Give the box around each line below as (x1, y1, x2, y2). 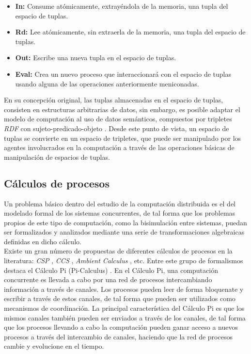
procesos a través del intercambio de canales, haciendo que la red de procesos (4, 331, 233, 341)
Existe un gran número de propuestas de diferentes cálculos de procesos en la (4, 246, 233, 256)
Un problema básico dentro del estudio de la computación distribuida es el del (4, 198, 235, 208)
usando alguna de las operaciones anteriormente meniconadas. (15, 78, 199, 88)
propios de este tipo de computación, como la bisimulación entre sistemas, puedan (4, 217, 247, 227)
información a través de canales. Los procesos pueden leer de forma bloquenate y (4, 284, 244, 294)
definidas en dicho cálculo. (4, 236, 81, 246)
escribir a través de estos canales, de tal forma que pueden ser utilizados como (4, 293, 235, 303)
